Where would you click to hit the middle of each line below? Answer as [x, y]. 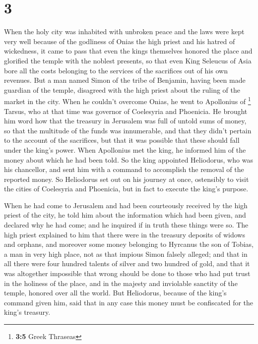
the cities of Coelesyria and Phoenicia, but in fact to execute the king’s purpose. [126, 189]
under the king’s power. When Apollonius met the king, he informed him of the [125, 149]
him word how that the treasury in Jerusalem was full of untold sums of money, [125, 121]
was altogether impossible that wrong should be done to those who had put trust [127, 273]
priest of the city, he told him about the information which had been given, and [125, 215]
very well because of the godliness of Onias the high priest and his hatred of [120, 41]
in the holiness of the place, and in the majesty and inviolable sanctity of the [121, 283]
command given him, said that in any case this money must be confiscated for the [129, 302]
